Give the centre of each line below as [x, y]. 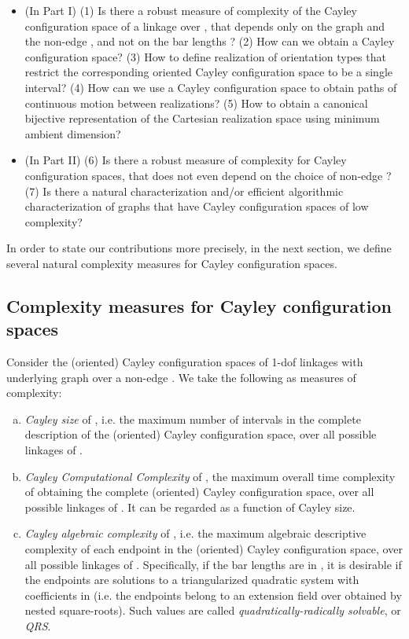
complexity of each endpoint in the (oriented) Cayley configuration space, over [214, 549]
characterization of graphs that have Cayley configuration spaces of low [197, 206]
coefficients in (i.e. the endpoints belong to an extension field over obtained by [213, 595]
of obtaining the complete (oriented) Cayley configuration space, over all [199, 492]
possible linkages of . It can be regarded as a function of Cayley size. [190, 507]
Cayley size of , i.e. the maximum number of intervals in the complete [193, 419]
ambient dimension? [73, 133]
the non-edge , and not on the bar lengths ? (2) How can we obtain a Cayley [210, 41]
